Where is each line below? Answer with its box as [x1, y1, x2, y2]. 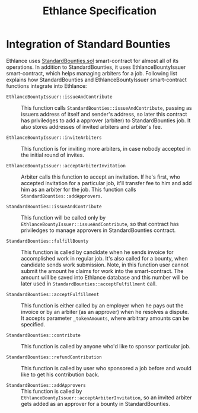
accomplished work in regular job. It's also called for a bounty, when [21, 255, 188, 262]
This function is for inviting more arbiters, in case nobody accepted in [21, 145, 191, 152]
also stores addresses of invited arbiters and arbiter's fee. [21, 123, 162, 130]
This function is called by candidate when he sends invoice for [21, 248, 174, 256]
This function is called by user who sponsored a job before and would [21, 364, 191, 371]
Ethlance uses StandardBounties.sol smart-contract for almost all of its [6, 57, 179, 64]
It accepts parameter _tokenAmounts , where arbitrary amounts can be [21, 314, 189, 322]
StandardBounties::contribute [6, 332, 81, 338]
